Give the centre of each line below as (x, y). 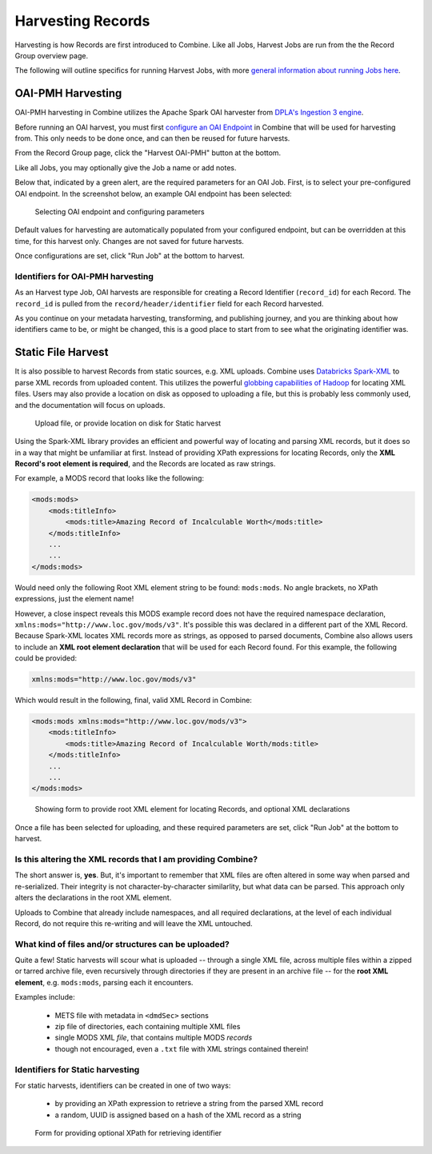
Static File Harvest (62, 352)
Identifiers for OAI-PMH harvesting (84, 276)
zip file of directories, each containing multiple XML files (148, 1026)
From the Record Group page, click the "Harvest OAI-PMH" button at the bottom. (148, 153)
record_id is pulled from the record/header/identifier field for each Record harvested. (169, 303)
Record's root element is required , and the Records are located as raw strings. (145, 464)
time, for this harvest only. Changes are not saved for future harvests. (129, 241)
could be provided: (46, 658)
